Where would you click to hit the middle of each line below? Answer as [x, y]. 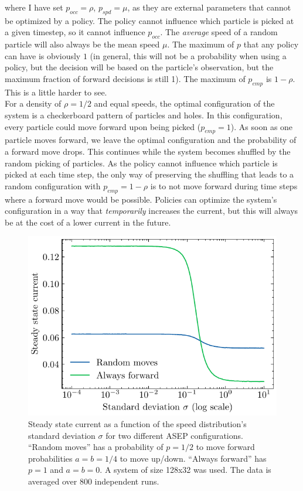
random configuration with [53, 185]
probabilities [50, 458]
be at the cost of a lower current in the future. [88, 222]
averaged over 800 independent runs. [94, 481]
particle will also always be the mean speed [82, 44]
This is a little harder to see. [56, 92]
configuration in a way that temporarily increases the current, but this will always [151, 211]
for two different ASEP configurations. [174, 435]
